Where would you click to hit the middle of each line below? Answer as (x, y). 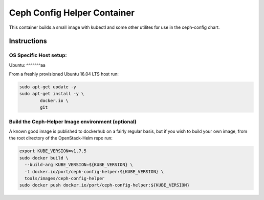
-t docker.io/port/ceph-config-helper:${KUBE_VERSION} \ (94, 171)
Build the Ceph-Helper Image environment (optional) (73, 121)
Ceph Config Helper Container (72, 13)
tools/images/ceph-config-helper (65, 178)
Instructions (28, 41)
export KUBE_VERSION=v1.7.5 (53, 151)
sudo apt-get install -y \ (52, 94)
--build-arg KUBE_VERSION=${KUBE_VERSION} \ (79, 165)
